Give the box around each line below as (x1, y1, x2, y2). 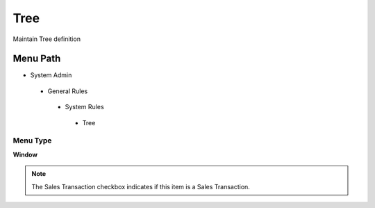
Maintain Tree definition (12, 35, 81, 43)
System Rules (65, 103, 104, 111)
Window (12, 150, 38, 159)
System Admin (30, 71, 72, 79)
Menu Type (12, 136, 52, 145)
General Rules (47, 87, 88, 95)
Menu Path (12, 53, 61, 65)
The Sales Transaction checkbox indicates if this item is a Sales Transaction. (31, 182, 250, 191)
